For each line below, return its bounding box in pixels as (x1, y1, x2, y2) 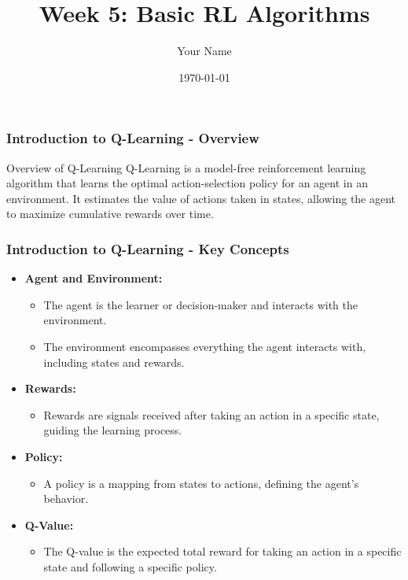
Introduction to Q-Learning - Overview (6, 128, 259, 148)
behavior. (43, 490, 89, 507)
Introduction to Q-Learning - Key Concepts (6, 238, 289, 258)
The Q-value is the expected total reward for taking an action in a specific (43, 543, 402, 560)
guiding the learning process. (43, 422, 182, 438)
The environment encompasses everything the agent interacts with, (43, 338, 366, 354)
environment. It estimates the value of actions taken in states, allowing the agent (6, 190, 396, 206)
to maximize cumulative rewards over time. (6, 205, 214, 222)
